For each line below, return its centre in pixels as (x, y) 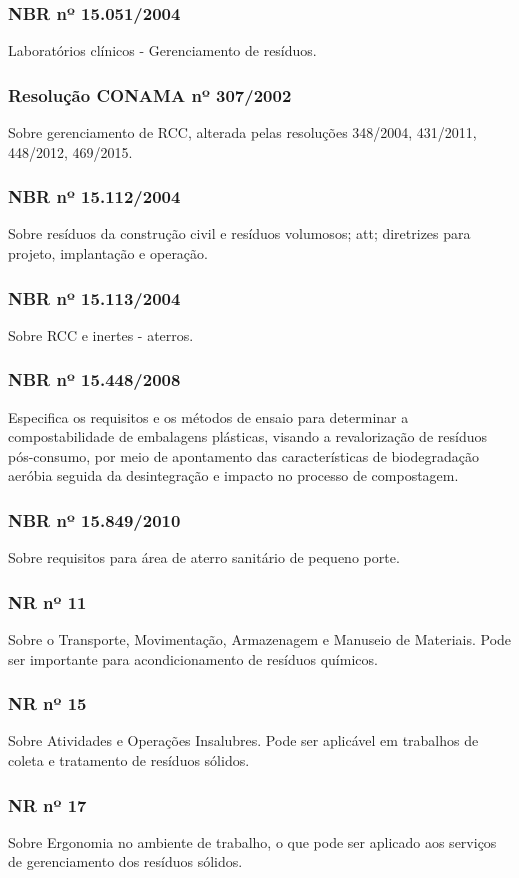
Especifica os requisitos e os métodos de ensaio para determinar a (208, 416)
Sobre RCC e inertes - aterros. (101, 334)
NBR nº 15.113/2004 (94, 297)
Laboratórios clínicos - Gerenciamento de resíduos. (162, 50)
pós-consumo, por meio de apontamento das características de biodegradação (244, 455)
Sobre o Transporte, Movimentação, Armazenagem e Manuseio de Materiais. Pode (260, 639)
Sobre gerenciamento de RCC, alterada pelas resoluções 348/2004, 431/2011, (242, 132)
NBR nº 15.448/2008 (94, 379)
